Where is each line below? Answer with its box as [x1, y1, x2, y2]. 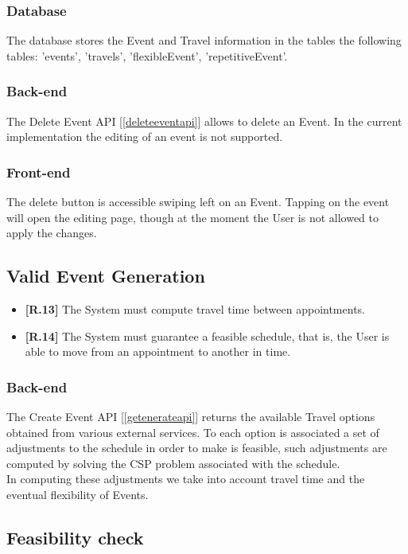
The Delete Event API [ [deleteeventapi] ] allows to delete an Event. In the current [6, 112, 402, 129]
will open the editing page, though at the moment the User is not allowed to [6, 209, 379, 225]
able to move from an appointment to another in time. [25, 343, 291, 360]
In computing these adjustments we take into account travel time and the [6, 470, 365, 487]
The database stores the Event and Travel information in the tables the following [6, 32, 402, 49]
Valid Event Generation [6, 263, 205, 288]
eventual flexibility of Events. [6, 486, 149, 502]
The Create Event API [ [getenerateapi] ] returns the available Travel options [6, 408, 375, 425]
